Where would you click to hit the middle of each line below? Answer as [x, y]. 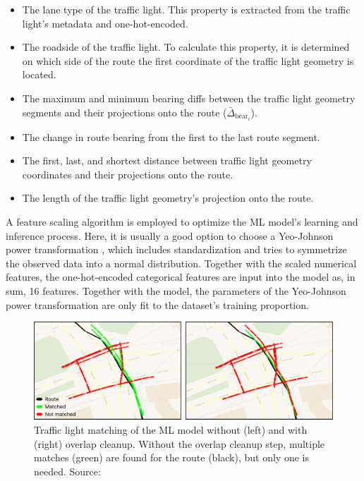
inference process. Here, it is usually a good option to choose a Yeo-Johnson [170, 235]
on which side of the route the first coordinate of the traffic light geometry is [188, 60]
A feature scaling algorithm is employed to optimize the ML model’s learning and [182, 222]
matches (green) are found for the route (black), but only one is [171, 457]
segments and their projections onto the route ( [125, 112]
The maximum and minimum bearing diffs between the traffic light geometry [189, 98]
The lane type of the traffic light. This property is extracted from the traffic [186, 9]
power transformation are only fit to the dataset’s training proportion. [157, 304]
